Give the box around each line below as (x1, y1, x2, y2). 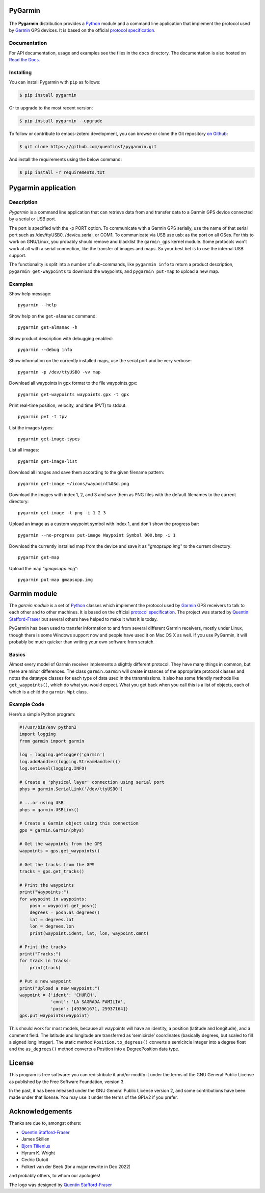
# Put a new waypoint (19, 979, 72, 984)
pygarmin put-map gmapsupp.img (18, 577, 93, 583)
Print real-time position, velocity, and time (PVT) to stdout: (9, 402, 127, 408)
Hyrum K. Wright (21, 1150, 55, 1156)
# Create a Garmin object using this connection (19, 821, 139, 826)
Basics (9, 651, 26, 658)
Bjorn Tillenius (21, 1143, 51, 1149)
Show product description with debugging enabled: (9, 335, 113, 341)
